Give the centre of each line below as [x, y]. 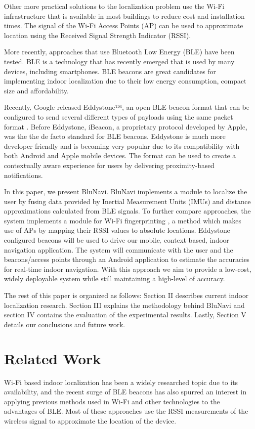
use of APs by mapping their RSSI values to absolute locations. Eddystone [117, 230]
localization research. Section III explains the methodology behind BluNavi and [124, 305]
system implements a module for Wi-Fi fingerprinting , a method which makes [123, 220]
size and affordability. [36, 90]
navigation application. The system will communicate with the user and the [119, 249]
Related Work [53, 358]
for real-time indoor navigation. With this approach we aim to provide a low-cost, [128, 269]
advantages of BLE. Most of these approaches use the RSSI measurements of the [126, 411]
